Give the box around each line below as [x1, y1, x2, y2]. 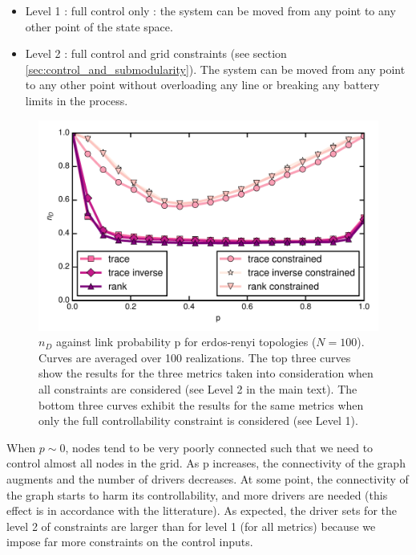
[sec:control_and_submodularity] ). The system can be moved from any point [25, 60, 406, 77]
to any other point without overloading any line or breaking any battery [25, 76, 380, 93]
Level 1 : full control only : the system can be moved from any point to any [25, 2, 396, 18]
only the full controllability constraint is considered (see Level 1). [38, 412, 358, 429]
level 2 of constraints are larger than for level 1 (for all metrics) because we [6, 517, 376, 534]
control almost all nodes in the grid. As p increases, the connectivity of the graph [6, 455, 406, 471]
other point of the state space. [25, 18, 173, 35]
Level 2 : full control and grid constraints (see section [25, 45, 287, 62]
